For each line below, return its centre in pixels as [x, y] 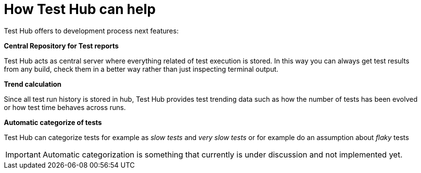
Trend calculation [33, 84]
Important [23, 154]
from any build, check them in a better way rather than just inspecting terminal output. [141, 69]
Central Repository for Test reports [61, 46]
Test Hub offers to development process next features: [91, 31]
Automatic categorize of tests [53, 122]
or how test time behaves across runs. [65, 107]
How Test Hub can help [80, 9]
